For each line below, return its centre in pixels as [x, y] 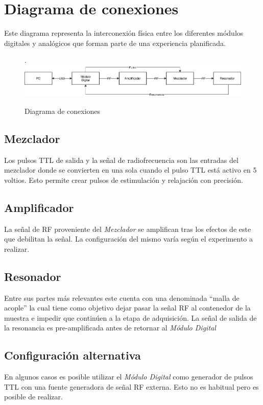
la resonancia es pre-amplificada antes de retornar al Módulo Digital [110, 328]
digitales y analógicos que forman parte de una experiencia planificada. [115, 43]
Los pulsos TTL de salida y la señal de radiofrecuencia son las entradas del [121, 160]
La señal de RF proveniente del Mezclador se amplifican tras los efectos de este [128, 229]
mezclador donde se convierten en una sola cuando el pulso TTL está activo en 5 [130, 170]
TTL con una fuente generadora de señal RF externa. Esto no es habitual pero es [131, 386]
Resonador [33, 276]
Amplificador [39, 207]
